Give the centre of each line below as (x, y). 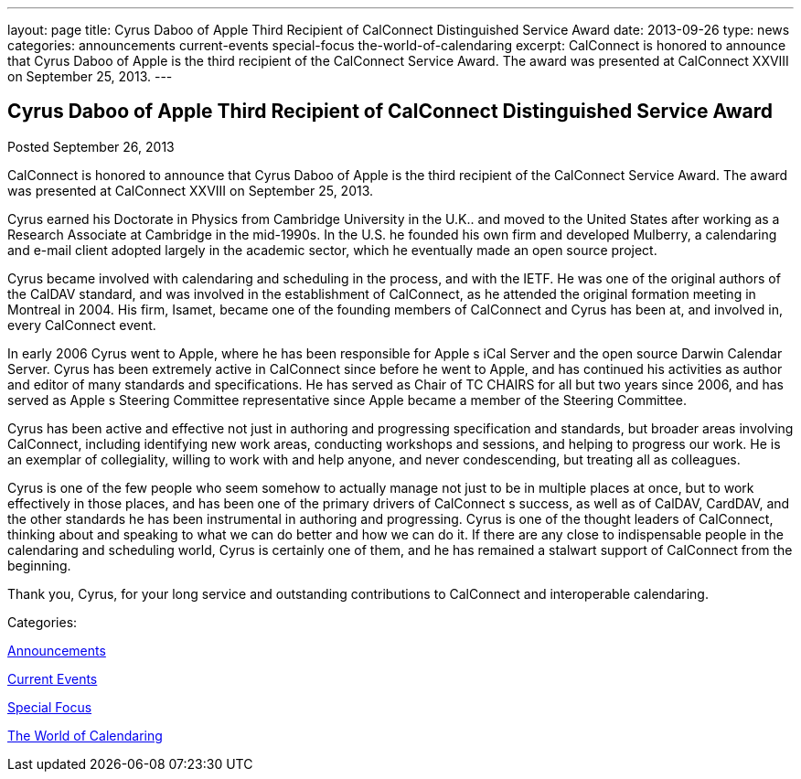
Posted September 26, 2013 (91, 146)
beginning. (39, 565)
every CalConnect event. (82, 325)
